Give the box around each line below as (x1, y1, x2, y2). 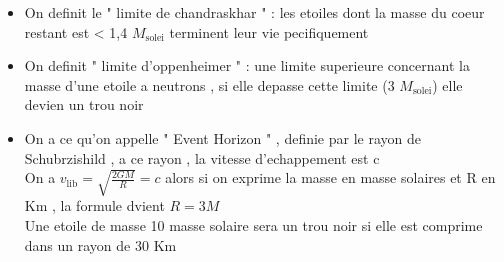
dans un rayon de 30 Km (24, 234, 177, 255)
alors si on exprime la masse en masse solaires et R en (165, 167, 496, 188)
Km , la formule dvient (24, 195, 165, 216)
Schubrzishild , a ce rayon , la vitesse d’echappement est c (24, 147, 380, 168)
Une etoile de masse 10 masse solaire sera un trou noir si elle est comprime (24, 215, 483, 235)
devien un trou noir (24, 94, 144, 115)
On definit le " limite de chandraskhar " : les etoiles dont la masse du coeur (24, 2, 485, 22)
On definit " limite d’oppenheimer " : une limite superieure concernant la (24, 55, 470, 76)
